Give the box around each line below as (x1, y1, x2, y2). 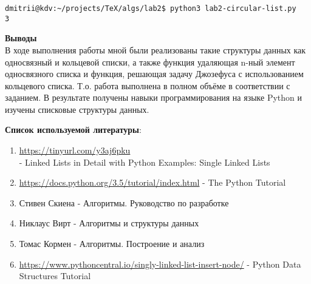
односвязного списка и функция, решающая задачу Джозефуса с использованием (5, 67, 304, 80)
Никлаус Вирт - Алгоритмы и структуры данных (19, 217, 199, 229)
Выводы (5, 32, 37, 44)
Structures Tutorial (19, 269, 91, 282)
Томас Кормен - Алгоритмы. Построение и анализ (19, 237, 205, 250)
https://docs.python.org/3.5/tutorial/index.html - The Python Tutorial (19, 176, 286, 189)
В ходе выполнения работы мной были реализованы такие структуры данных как (5, 43, 306, 56)
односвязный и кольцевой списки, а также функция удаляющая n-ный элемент (5, 55, 295, 68)
